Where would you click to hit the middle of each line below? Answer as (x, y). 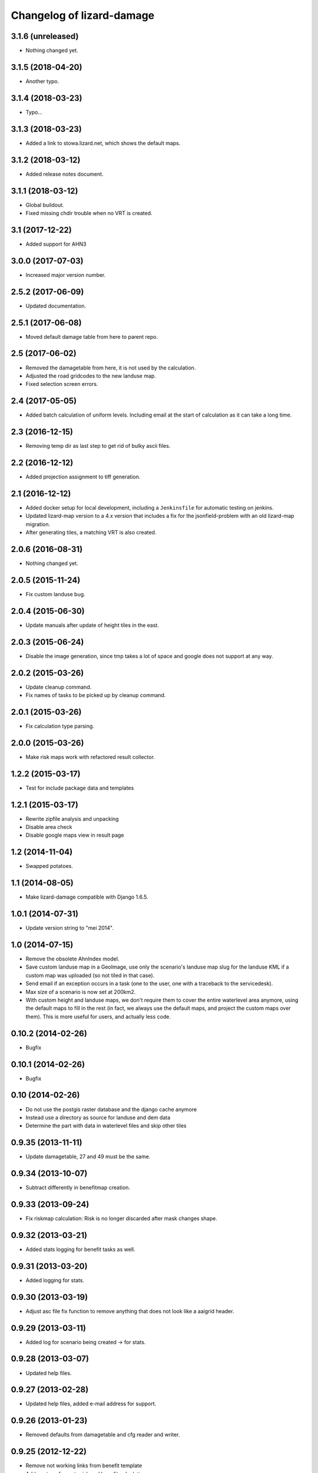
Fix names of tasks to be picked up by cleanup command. (96, 695)
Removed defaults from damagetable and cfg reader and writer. (103, 1435)
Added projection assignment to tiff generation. (83, 477)
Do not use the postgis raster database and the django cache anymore (111, 1109)
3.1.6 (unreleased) (45, 36)
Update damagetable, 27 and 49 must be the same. (88, 1157)
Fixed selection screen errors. (62, 384)
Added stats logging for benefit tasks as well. (80, 1249)
